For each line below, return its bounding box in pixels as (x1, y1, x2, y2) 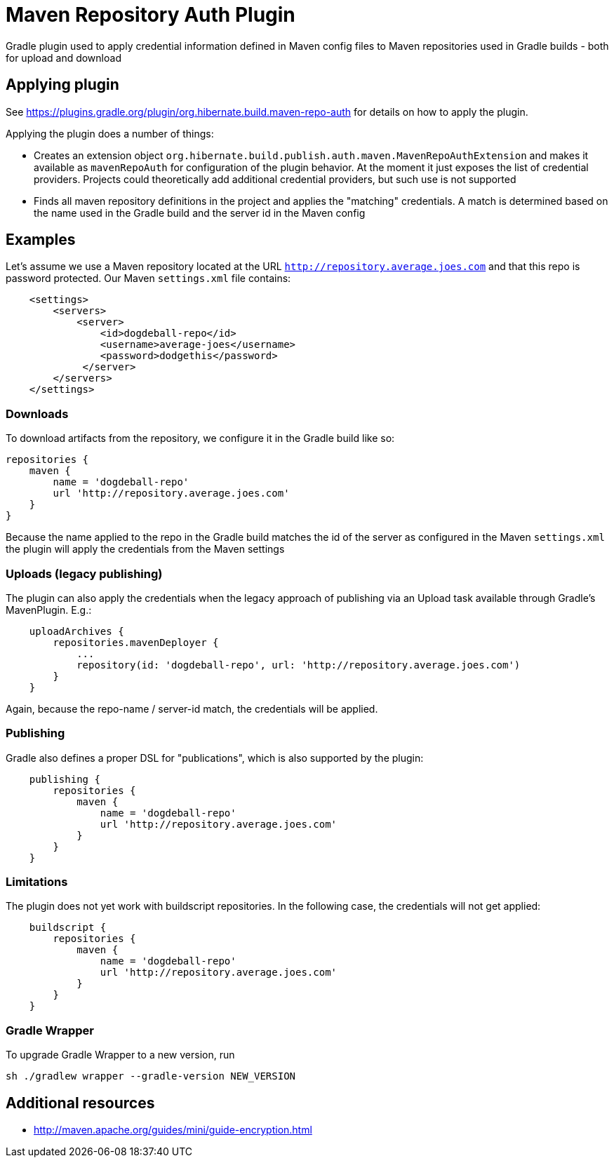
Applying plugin (6, 76, 119, 94)
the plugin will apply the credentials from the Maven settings (6, 543, 285, 556)
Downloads (6, 406, 69, 421)
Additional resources (6, 1094, 155, 1112)
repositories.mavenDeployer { (53, 636, 219, 648)
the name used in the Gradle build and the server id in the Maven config (34, 206, 366, 219)
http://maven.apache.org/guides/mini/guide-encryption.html (34, 1124, 312, 1136)
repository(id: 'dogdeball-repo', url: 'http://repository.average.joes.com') (76, 659, 521, 671)
